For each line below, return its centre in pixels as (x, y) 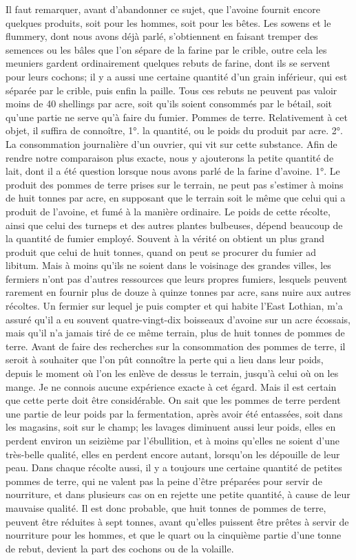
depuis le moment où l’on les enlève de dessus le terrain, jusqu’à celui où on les (172, 373)
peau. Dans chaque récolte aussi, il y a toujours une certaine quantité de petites (174, 467)
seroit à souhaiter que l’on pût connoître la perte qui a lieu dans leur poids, (165, 359)
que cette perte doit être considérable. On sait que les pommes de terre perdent (173, 400)
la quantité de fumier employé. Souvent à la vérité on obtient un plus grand (165, 238)
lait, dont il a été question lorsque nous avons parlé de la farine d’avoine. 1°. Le (173, 171)
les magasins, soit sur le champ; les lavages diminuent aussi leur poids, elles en (171, 427)
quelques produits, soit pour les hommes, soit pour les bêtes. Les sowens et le (168, 22)
